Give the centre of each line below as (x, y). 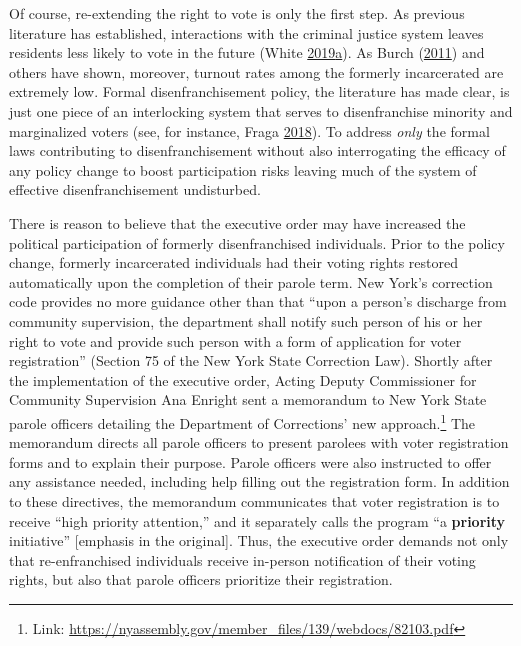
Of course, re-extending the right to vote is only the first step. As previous (237, 13)
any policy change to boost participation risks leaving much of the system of (243, 169)
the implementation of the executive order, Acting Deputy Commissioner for (243, 379)
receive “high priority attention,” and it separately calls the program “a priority (257, 520)
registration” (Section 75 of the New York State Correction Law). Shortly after (251, 360)
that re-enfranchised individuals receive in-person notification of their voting (242, 559)
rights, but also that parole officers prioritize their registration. (201, 579)
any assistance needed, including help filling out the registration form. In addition (259, 481)
